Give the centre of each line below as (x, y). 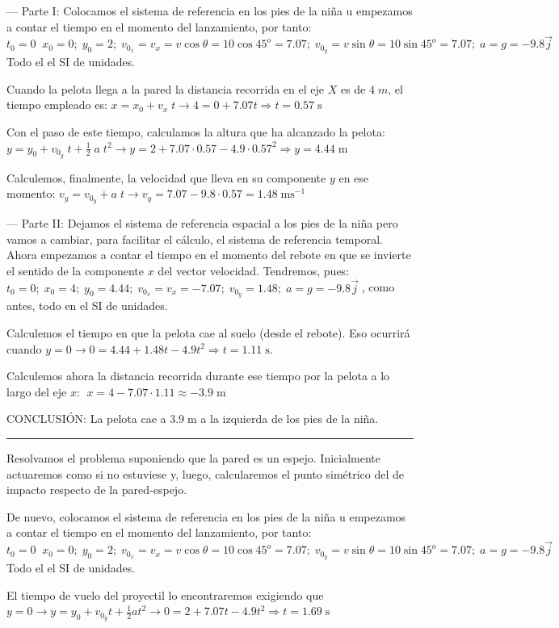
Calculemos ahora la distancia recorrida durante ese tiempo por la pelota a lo (198, 376)
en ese (354, 177)
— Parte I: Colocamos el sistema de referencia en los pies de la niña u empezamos (210, 10)
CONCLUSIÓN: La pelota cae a (86, 419)
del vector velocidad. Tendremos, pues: (254, 270)
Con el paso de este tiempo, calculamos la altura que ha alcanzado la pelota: (196, 132)
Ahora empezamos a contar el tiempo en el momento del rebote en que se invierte (209, 255)
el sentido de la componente (76, 270)
